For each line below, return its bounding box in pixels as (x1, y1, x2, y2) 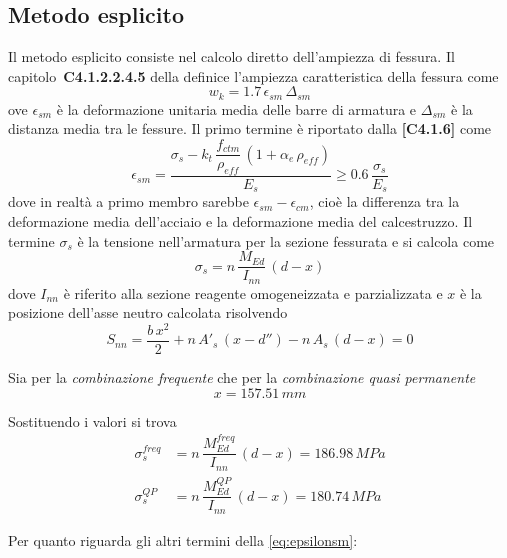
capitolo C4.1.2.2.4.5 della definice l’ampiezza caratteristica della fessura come (8, 65, 499, 86)
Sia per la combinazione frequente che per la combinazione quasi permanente (8, 367, 476, 387)
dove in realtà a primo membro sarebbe (8, 191, 249, 212)
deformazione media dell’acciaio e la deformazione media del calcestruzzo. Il (8, 210, 473, 231)
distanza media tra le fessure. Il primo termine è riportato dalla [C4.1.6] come (8, 118, 492, 139)
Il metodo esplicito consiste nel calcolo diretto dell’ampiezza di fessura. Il (8, 46, 455, 67)
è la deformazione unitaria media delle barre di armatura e (56, 98, 417, 119)
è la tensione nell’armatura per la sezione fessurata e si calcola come (77, 230, 495, 251)
